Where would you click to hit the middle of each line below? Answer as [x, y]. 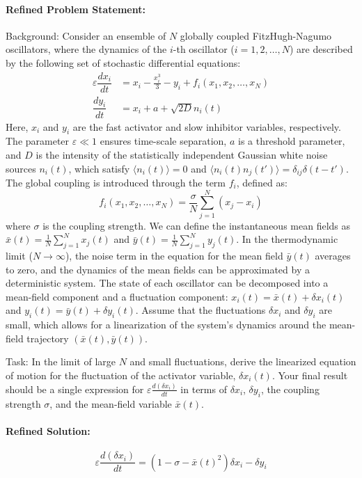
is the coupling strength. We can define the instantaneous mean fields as [197, 225]
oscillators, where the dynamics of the [86, 49]
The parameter [38, 141]
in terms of [204, 389]
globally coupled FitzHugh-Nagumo [256, 35]
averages [333, 256]
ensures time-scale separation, [163, 141]
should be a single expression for [75, 389]
